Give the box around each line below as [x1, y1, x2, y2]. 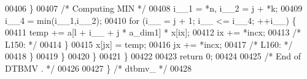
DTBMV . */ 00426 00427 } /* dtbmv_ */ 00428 [5, 61, 192, 74]
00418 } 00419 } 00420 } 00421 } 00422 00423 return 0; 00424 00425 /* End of [5, 50, 301, 62]
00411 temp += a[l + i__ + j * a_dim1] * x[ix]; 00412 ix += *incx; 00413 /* [5, 26, 301, 39]
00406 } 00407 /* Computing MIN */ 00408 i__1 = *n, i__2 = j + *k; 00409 [5, 2, 303, 14]
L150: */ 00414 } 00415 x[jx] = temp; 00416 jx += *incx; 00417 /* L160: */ [5, 37, 293, 50]
